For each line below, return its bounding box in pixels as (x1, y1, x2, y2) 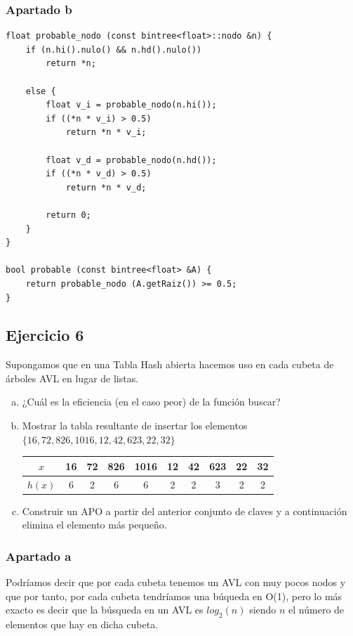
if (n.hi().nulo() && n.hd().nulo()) (25, 44, 202, 55)
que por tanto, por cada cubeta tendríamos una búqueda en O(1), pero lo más (6, 588, 342, 603)
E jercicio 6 (6, 324, 84, 346)
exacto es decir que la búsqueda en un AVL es (6, 602, 204, 617)
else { (25, 86, 56, 96)
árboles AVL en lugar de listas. (6, 370, 139, 385)
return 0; (46, 209, 91, 220)
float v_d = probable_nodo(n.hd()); (46, 155, 217, 165)
